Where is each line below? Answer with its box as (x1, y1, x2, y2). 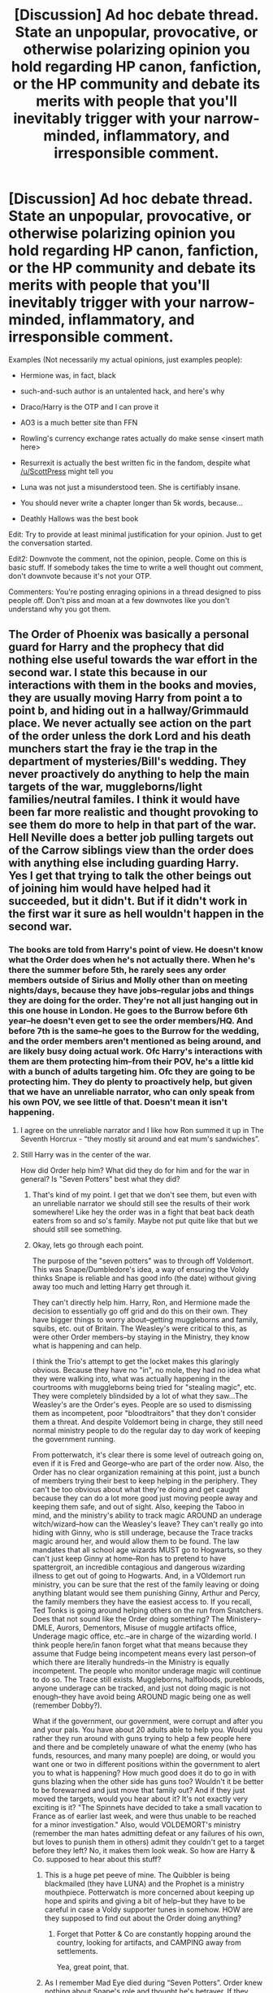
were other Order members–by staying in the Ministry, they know (32, 1331, 250, 1342)
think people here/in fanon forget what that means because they (32, 1639, 248, 1649)
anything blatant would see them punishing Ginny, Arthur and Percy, (32, 1587, 261, 1598)
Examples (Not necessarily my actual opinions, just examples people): (8, 354, 243, 364)
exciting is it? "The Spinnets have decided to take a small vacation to (32, 1802, 262, 1812)
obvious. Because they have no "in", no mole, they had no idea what (32, 1365, 261, 1374)
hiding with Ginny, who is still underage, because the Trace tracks (32, 1527, 253, 1537)
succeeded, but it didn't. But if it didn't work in (8, 894, 248, 908)
